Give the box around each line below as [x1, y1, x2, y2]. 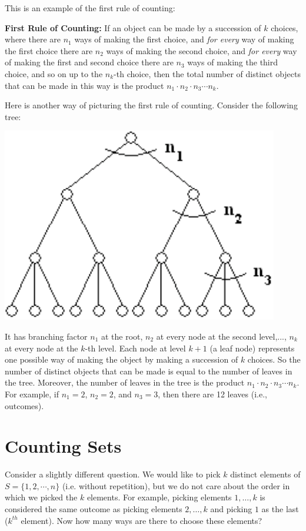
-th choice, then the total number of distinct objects [114, 67, 301, 79]
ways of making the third [187, 56, 278, 68]
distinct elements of [230, 468, 301, 480]
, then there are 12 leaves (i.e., [158, 387, 267, 400]
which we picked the [5, 491, 78, 503]
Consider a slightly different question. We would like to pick [5, 468, 221, 480]
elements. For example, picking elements [87, 491, 232, 503]
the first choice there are [5, 44, 93, 57]
